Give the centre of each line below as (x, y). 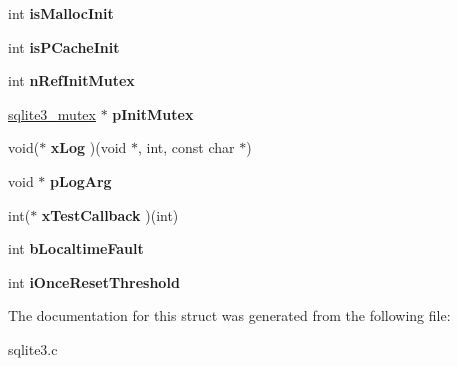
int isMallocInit (61, 13)
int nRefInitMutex (71, 80)
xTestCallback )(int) (110, 214)
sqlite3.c (33, 348)
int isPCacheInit (64, 46)
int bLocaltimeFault (76, 248)
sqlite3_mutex (52, 113)
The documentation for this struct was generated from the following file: (229, 315)
